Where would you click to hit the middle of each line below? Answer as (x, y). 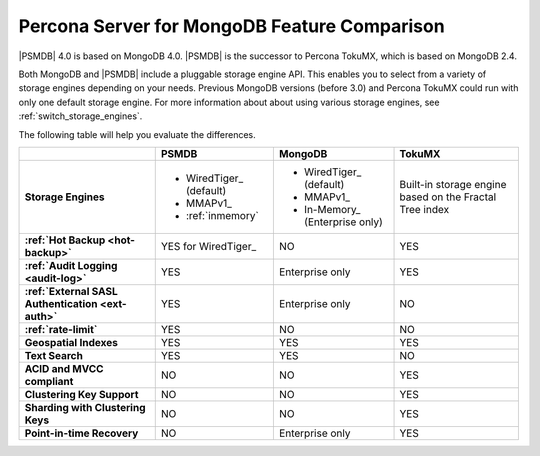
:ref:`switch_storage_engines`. (80, 116)
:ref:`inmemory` (222, 215)
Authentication (61, 303)
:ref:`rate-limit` (61, 329)
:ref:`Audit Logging (71, 265)
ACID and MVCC (64, 368)
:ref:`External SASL (71, 291)
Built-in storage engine (453, 184)
